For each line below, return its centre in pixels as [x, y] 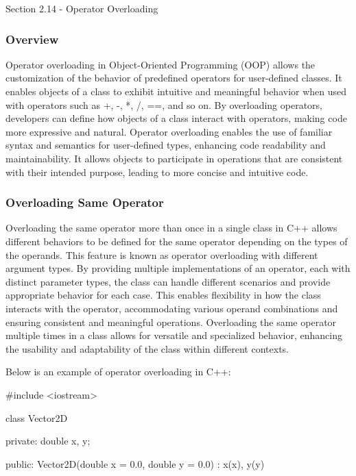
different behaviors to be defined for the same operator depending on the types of [177, 241]
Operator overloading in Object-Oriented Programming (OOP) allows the [161, 64]
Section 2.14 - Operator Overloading [82, 8]
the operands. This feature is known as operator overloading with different [162, 254]
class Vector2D [37, 417]
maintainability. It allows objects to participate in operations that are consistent [174, 158]
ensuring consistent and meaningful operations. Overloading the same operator [171, 322]
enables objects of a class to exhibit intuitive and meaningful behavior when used [176, 91]
